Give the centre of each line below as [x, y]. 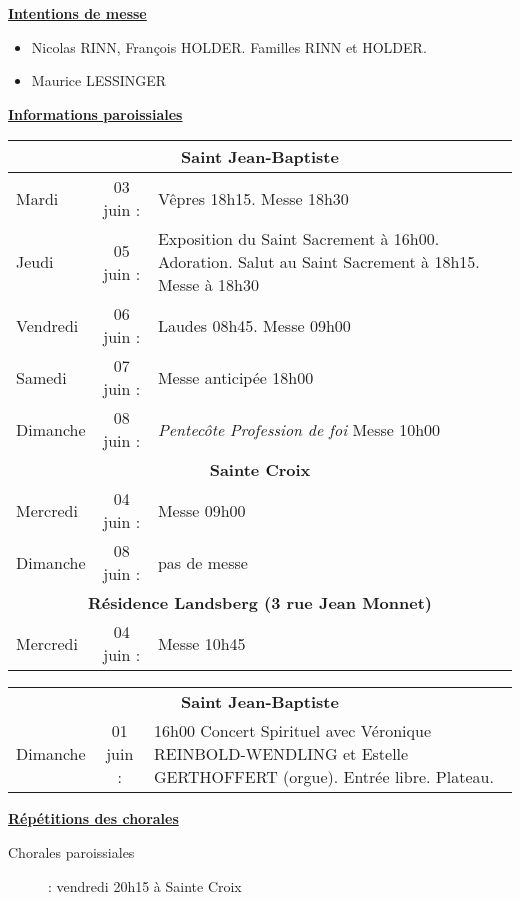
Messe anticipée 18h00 [235, 377]
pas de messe [202, 562]
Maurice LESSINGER [99, 80]
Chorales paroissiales [71, 851]
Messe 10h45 [201, 643]
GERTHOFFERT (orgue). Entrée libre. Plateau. [323, 777]
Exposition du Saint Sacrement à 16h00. [298, 239]
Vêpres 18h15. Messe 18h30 [253, 198]
